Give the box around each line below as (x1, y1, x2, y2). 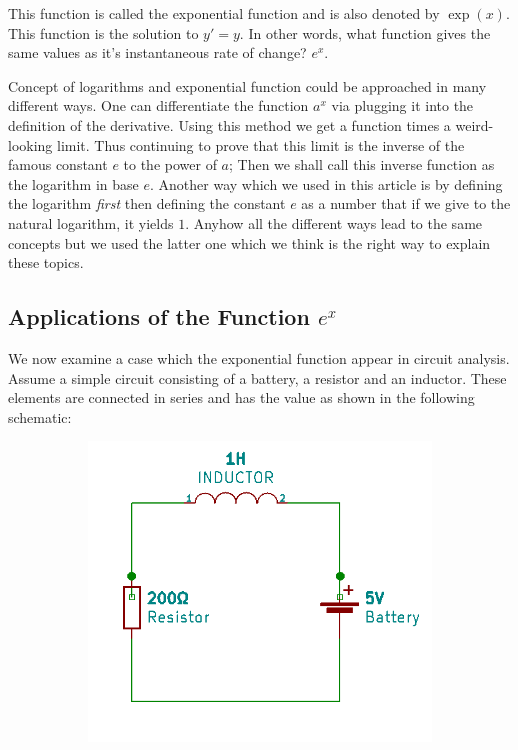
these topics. (8, 252, 84, 273)
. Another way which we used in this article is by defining (149, 173, 503, 194)
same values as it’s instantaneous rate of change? (8, 42, 307, 63)
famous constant (8, 154, 108, 175)
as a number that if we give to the (301, 193, 511, 214)
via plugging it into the (331, 95, 474, 116)
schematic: (8, 406, 72, 427)
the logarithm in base (8, 173, 139, 194)
